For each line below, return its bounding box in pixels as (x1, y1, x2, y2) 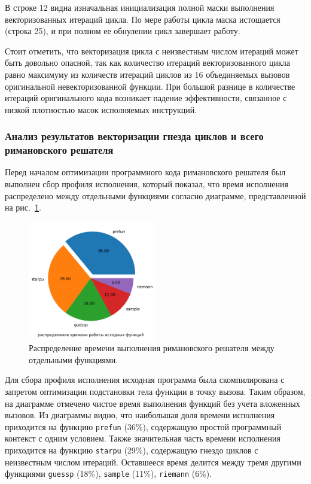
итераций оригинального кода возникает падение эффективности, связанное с (5, 92, 287, 104)
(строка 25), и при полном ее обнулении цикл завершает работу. (5, 25, 240, 37)
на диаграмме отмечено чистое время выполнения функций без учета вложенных (5, 397, 300, 409)
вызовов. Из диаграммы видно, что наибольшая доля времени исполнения (5, 409, 275, 421)
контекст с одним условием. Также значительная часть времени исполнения (5, 432, 281, 445)
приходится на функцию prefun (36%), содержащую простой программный (5, 420, 282, 433)
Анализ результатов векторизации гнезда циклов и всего (5, 129, 264, 144)
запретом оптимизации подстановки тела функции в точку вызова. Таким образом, (5, 385, 306, 397)
